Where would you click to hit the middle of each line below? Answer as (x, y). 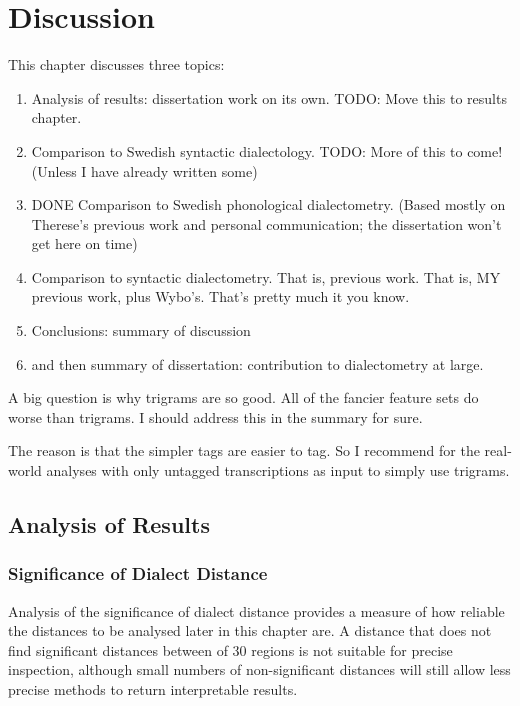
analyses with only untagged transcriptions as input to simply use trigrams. (278, 470)
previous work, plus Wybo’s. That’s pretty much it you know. (220, 296)
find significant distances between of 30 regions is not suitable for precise (230, 649)
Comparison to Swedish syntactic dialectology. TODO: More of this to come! (267, 150)
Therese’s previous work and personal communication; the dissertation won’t (266, 223)
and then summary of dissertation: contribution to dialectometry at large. (257, 363)
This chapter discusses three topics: (116, 64)
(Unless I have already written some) (144, 170)
